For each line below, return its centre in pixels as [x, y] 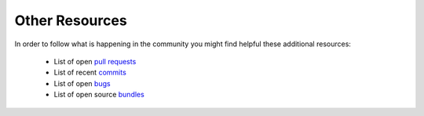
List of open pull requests [95, 61]
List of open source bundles [99, 95]
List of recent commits [90, 72]
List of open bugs [82, 83]
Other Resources [71, 20]
